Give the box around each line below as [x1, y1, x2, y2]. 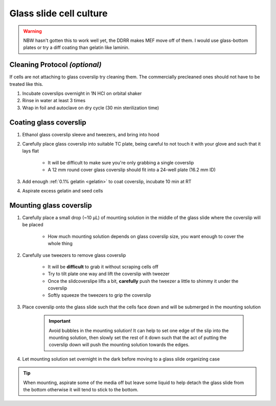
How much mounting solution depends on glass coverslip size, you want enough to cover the [48, 233, 244, 240]
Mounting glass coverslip [9, 201, 92, 209]
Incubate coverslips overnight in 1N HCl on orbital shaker [22, 90, 142, 97]
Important [49, 318, 71, 324]
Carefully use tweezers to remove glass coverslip [22, 252, 126, 258]
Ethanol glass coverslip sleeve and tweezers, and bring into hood [22, 131, 159, 137]
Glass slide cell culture [9, 8, 108, 19]
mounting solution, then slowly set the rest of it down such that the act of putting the [49, 335, 227, 341]
